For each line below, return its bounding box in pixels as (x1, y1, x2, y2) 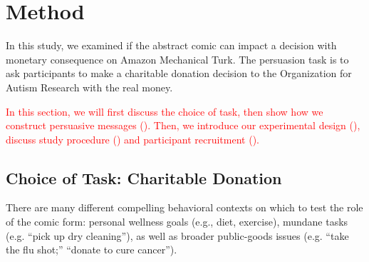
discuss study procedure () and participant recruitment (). (6, 131, 259, 146)
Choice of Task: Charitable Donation (6, 166, 282, 188)
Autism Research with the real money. (6, 79, 173, 94)
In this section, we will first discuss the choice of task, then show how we (6, 104, 323, 119)
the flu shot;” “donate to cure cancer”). (6, 242, 177, 257)
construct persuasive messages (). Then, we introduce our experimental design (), (6, 118, 360, 133)
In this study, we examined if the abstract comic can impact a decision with (6, 38, 337, 53)
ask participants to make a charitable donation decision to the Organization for (6, 66, 352, 81)
